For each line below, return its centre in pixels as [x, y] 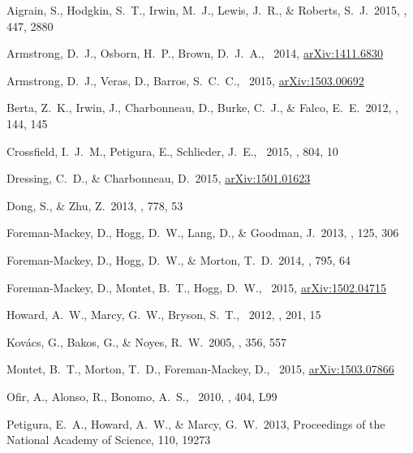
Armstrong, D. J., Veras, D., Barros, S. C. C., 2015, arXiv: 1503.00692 [185, 80]
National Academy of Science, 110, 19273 [109, 440]
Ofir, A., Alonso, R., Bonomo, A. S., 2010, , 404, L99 [142, 396]
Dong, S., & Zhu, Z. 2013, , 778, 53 [95, 205]
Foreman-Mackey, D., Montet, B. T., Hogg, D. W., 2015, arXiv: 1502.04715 [196, 287]
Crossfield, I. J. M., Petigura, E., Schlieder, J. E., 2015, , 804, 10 [172, 151]
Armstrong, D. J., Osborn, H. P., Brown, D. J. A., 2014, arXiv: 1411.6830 [195, 53]
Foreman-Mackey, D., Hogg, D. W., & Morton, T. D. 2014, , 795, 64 [179, 259]
